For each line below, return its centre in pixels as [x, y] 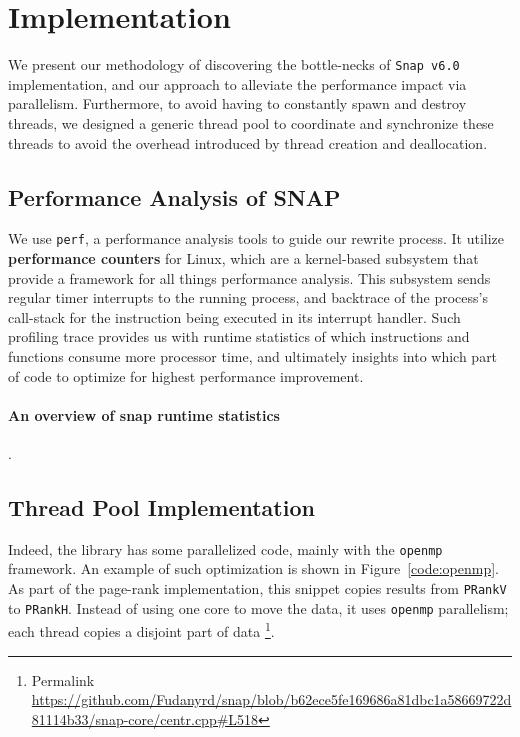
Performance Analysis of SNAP [174, 196]
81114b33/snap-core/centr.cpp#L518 [145, 718]
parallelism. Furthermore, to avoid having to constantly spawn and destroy [237, 103]
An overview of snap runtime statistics [144, 414]
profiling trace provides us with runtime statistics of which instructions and [239, 336]
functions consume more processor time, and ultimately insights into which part [253, 355]
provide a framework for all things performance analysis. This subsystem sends [249, 277]
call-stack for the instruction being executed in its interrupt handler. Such [234, 316]
